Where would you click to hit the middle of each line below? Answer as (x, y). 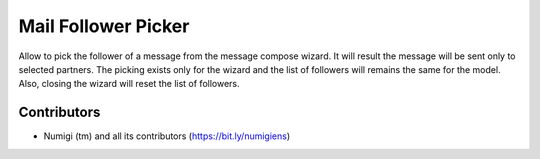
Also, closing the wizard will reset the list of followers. (129, 84)
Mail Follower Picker (104, 26)
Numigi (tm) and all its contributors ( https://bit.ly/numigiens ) (167, 136)
